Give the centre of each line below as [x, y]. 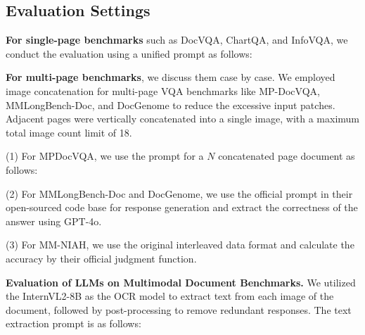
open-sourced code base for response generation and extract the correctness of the [182, 207]
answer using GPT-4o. [54, 221]
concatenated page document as [287, 156]
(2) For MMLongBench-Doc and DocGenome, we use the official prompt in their [179, 193]
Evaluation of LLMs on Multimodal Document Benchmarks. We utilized [181, 282]
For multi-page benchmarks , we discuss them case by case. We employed [171, 77]
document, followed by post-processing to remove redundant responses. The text [179, 309]
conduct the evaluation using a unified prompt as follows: [129, 53]
